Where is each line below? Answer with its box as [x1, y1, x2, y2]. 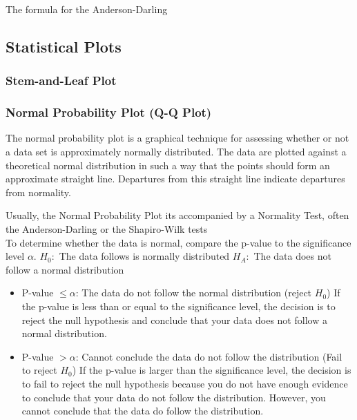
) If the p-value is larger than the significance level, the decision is [72, 363, 351, 377]
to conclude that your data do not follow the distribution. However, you [21, 390, 326, 404]
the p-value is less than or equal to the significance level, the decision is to [21, 298, 336, 313]
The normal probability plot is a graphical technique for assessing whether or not [6, 131, 349, 145]
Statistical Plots [6, 35, 122, 57]
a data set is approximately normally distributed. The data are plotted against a [6, 144, 347, 159]
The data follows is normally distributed [59, 249, 230, 263]
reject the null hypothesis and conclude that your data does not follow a [21, 312, 327, 327]
